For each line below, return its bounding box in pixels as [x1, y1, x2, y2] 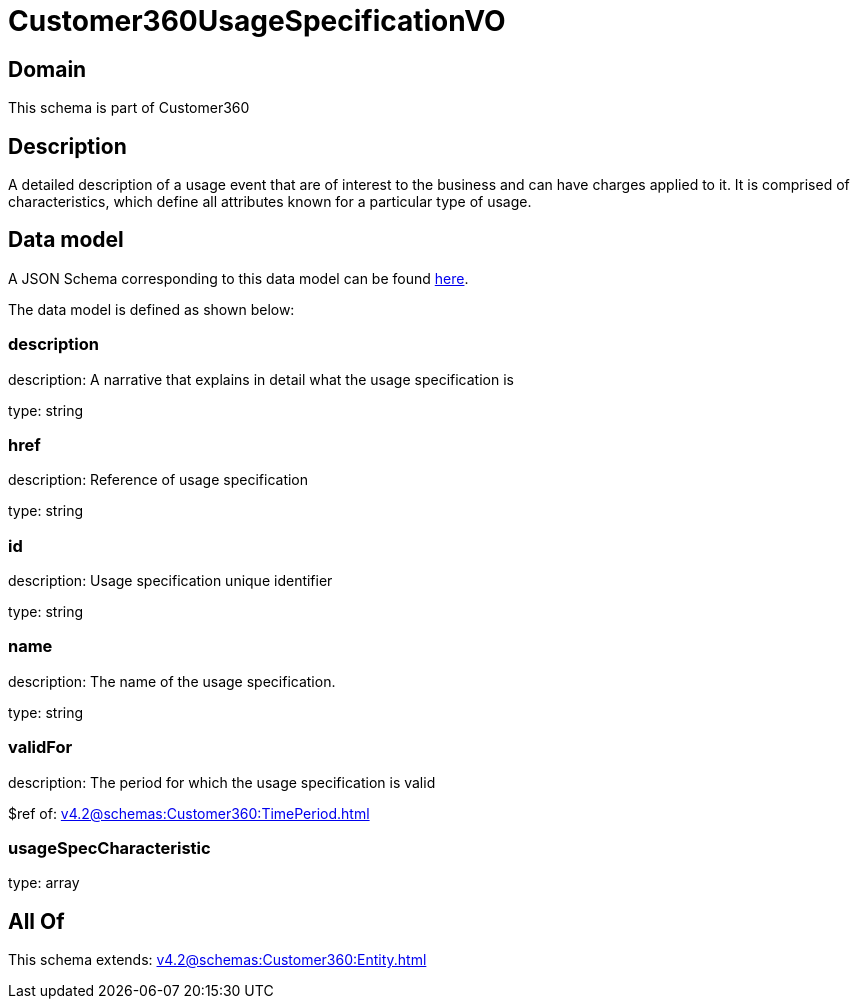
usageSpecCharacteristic [8, 837, 211, 858]
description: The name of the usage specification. [8, 672, 336, 690]
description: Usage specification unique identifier [8, 572, 333, 590]
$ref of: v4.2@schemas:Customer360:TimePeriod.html [8, 804, 370, 822]
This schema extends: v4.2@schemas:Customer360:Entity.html [8, 951, 427, 969]
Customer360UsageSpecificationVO [8, 4, 506, 38]
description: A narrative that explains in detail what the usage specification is [8, 370, 514, 388]
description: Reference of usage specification [8, 471, 309, 489]
